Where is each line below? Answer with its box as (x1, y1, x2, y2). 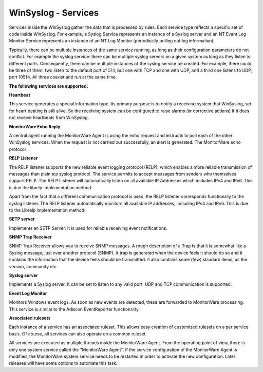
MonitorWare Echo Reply (9, 123, 61, 129)
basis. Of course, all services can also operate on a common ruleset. (9, 331, 147, 336)
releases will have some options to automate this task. (9, 360, 118, 366)
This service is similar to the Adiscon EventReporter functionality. (9, 306, 140, 312)
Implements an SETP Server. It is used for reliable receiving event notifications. (9, 225, 168, 231)
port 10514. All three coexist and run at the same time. (9, 74, 117, 80)
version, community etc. (9, 263, 58, 269)
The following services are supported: (9, 83, 88, 89)
